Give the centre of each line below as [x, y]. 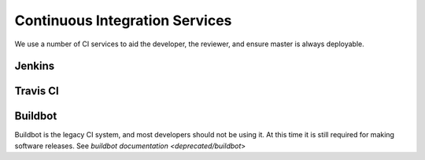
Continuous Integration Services [123, 20]
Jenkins [35, 66]
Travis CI [37, 91]
